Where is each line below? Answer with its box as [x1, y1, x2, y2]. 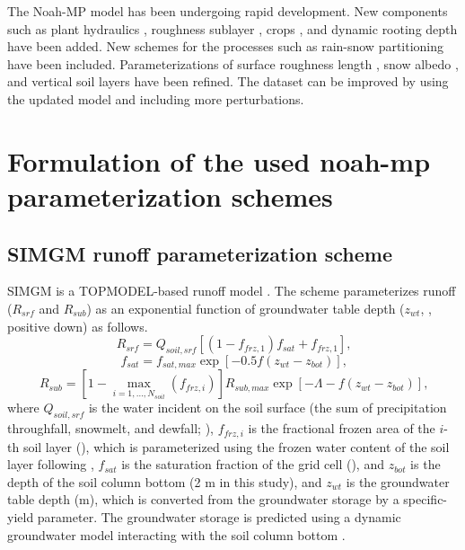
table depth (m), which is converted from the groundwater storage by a [7, 490, 399, 509]
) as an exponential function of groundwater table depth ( [86, 298, 405, 317]
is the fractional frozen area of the [248, 419, 435, 438]
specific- [403, 490, 448, 509]
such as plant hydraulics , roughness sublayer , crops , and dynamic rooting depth [7, 19, 458, 38]
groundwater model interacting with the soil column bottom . [7, 525, 346, 544]
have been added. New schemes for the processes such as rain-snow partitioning [7, 37, 444, 56]
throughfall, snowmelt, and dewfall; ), [7, 419, 214, 438]
